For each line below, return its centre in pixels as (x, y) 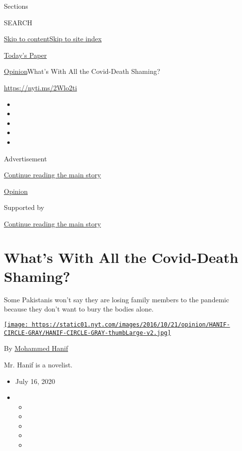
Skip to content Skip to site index (53, 39)
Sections (16, 6)
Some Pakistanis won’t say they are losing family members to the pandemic (117, 299)
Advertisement (26, 158)
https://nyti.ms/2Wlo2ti (41, 87)
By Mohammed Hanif (36, 348)
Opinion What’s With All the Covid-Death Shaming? (82, 71)
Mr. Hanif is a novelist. (38, 364)
